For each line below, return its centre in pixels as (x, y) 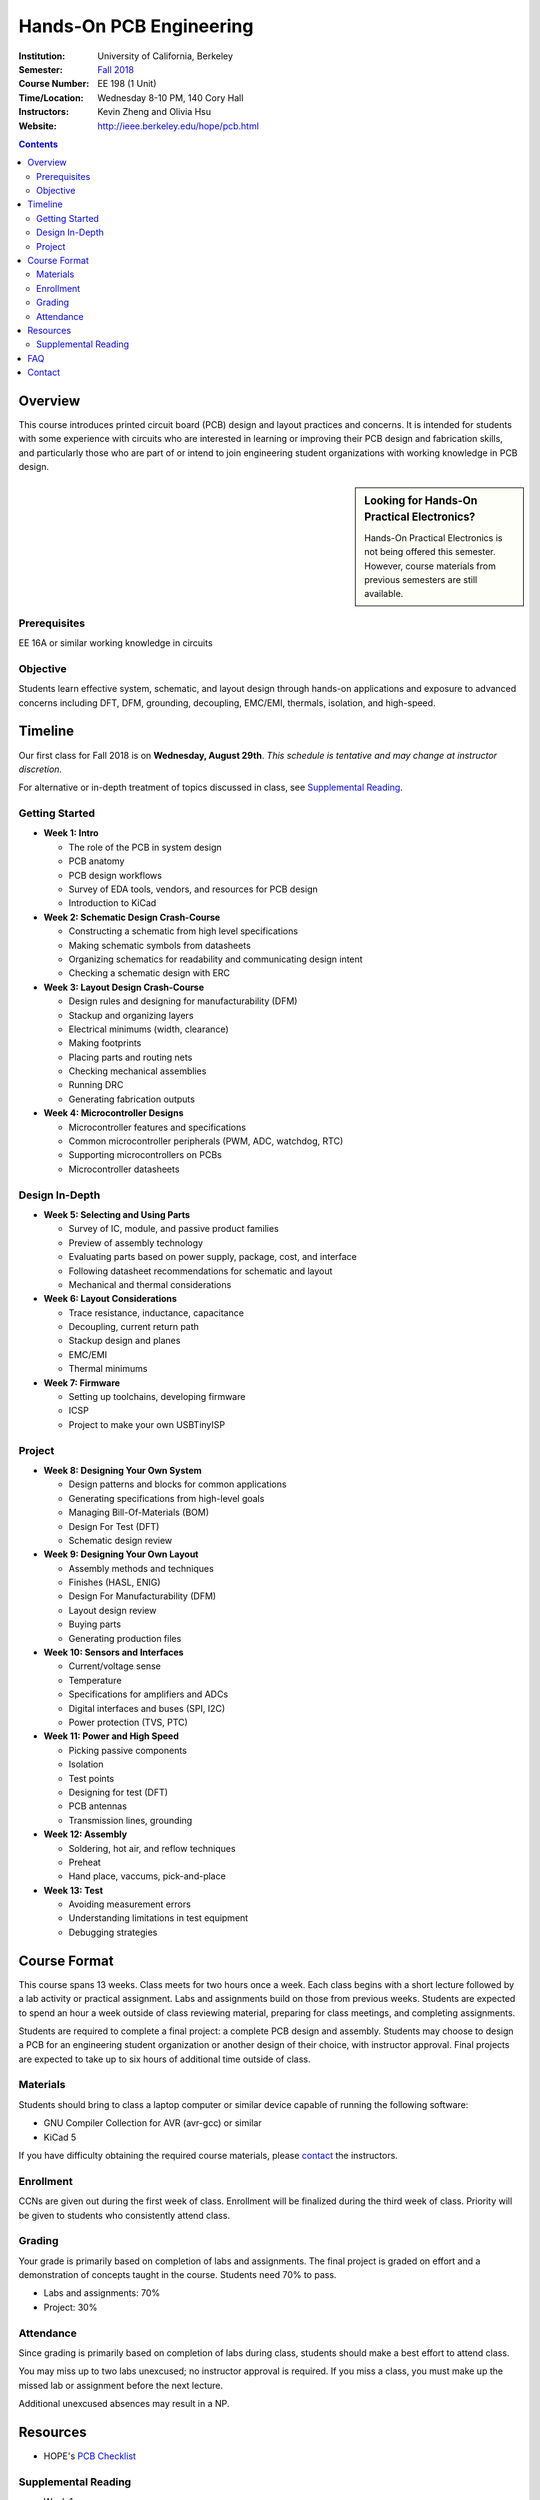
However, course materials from (430, 566)
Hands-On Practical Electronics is (433, 537)
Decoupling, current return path (134, 1327)
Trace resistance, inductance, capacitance (156, 1312)
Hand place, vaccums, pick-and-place (147, 1876)
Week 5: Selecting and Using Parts (116, 1214)
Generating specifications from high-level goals (166, 1498)
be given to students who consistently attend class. (124, 2215)
